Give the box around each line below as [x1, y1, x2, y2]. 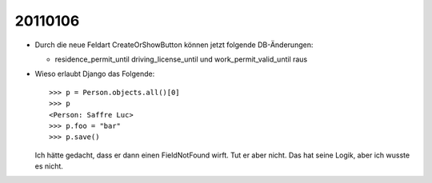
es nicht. [34, 161, 64, 171]
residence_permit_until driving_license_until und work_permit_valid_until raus [54, 54, 308, 64]
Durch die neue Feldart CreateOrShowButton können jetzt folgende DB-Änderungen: [34, 40, 314, 50]
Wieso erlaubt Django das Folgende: [34, 69, 155, 79]
